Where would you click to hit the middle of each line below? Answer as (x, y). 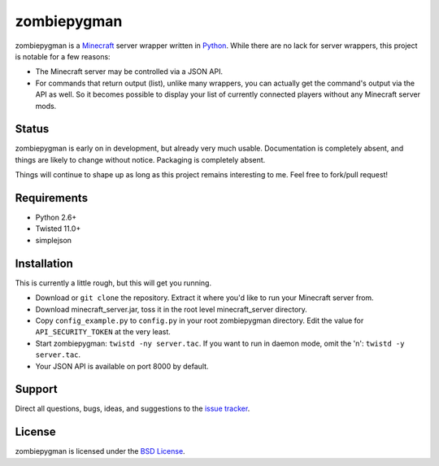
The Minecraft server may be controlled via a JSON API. (129, 72)
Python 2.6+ (56, 218)
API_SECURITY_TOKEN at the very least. (103, 332)
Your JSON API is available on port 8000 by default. (122, 366)
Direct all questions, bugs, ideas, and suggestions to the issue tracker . (133, 409)
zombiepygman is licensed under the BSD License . (100, 451)
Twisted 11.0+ (58, 229)
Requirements (52, 198)
